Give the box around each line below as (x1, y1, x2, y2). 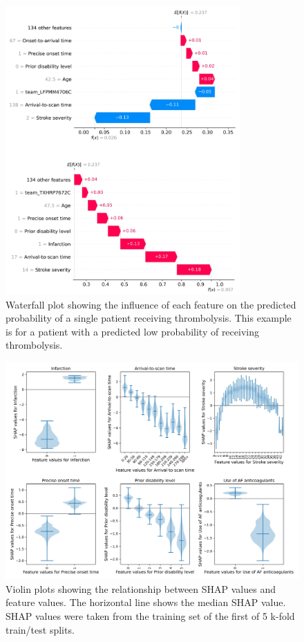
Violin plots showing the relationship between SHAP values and (6, 581, 276, 596)
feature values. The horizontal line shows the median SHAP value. (6, 595, 286, 609)
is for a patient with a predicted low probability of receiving (6, 324, 259, 338)
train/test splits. (6, 622, 75, 636)
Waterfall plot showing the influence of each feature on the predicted (6, 297, 296, 311)
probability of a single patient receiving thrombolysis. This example (6, 311, 292, 325)
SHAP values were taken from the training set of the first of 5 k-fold (6, 608, 295, 623)
